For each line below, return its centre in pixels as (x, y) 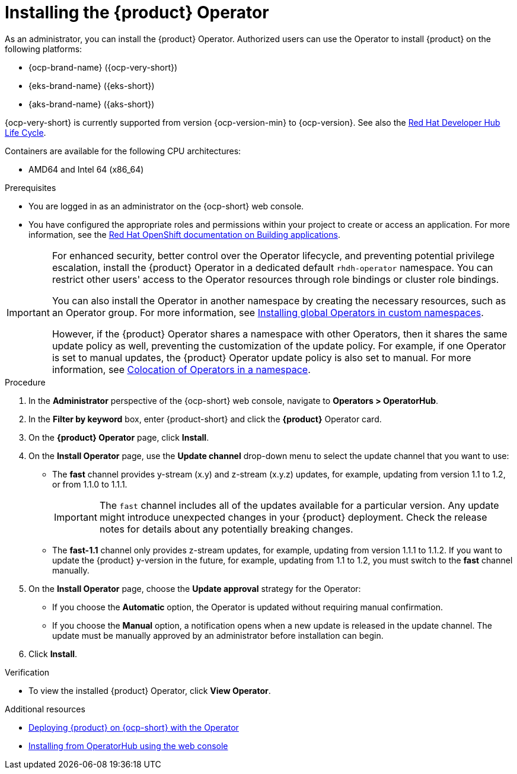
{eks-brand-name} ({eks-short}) (92, 85)
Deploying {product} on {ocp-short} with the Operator (134, 727)
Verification (27, 672)
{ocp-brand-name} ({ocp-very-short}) (103, 67)
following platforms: (44, 49)
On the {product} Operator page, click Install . (119, 437)
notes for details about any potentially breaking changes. (226, 529)
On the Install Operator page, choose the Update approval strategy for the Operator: (195, 588)
